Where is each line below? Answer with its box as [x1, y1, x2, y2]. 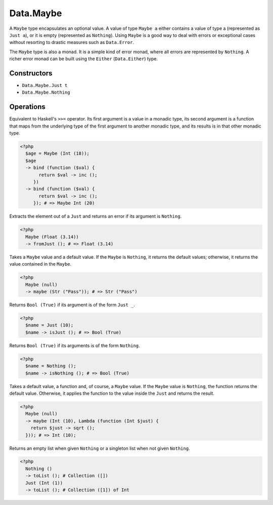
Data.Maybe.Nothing [22, 90, 70, 96]
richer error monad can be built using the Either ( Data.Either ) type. [9, 56, 158, 62]
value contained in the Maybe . [9, 261, 72, 267]
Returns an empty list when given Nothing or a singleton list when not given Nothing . [9, 445, 190, 451]
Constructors [9, 69, 53, 77]
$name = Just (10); [25, 322, 74, 328]
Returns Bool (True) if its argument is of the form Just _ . [9, 302, 135, 308]
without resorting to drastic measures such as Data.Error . [9, 39, 134, 46]
